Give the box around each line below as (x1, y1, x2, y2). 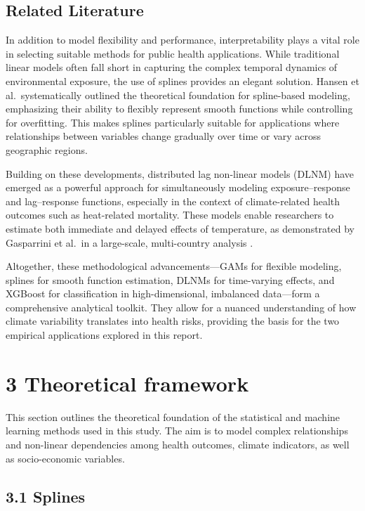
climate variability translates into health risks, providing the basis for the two (6, 313, 340, 328)
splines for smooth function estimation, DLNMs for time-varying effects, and (6, 272, 335, 287)
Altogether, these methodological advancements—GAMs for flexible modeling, (6, 259, 342, 273)
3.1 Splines (6, 485, 86, 507)
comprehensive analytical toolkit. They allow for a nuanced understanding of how (6, 299, 357, 314)
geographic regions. (6, 142, 88, 157)
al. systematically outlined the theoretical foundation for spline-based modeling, (6, 87, 350, 102)
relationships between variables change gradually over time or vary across (6, 129, 321, 143)
